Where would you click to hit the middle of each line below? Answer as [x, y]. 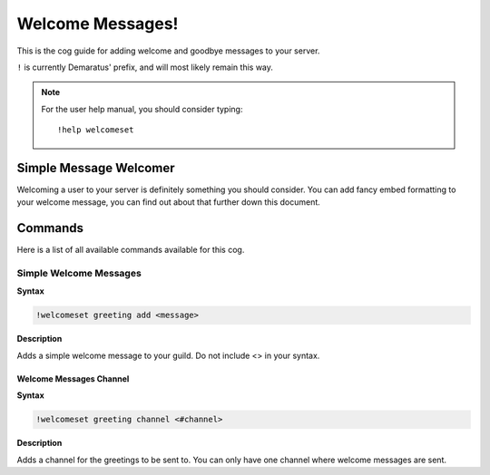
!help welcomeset [96, 130]
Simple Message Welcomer [96, 168]
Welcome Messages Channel [73, 378]
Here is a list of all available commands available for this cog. [131, 250]
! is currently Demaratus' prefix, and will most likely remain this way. [145, 67]
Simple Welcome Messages [79, 274]
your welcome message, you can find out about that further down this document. [169, 202]
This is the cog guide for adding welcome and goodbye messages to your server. [168, 51]
